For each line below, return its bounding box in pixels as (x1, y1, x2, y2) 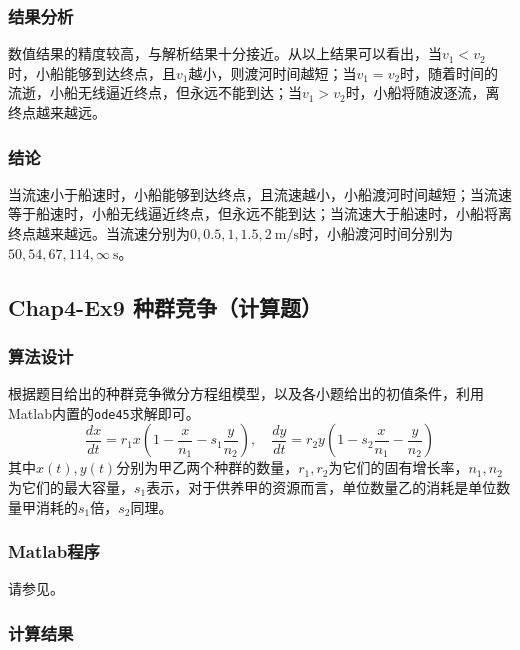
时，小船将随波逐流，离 (345, 82, 500, 103)
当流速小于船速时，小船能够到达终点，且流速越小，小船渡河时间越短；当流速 (8, 183, 512, 204)
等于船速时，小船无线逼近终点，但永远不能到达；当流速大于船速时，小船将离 (8, 203, 512, 224)
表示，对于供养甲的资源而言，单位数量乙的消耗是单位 (146, 477, 497, 498)
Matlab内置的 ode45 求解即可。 (8, 402, 200, 423)
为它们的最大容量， (8, 477, 134, 498)
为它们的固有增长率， (328, 457, 469, 478)
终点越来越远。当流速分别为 (8, 223, 190, 243)
